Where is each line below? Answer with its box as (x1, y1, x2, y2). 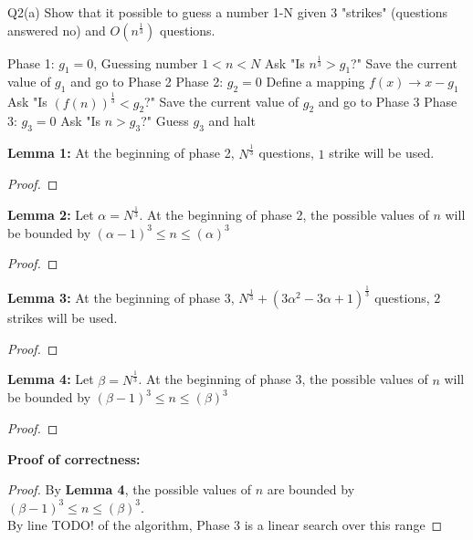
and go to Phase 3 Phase (318, 92, 457, 111)
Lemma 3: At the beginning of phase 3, (7, 288, 235, 307)
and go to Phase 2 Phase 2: (70, 72, 224, 91)
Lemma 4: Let (7, 369, 94, 389)
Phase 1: (7, 53, 55, 72)
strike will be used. (329, 143, 435, 162)
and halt (208, 111, 256, 130)
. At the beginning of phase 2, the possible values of (139, 205, 429, 224)
